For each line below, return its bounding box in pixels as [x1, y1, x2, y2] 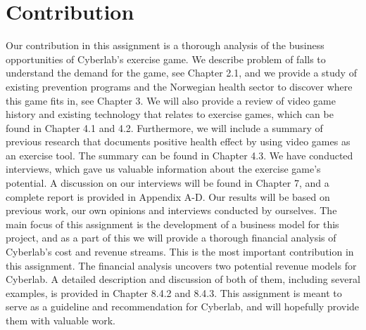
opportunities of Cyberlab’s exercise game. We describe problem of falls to [6, 51, 326, 66]
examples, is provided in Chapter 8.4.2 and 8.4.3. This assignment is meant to [6, 285, 342, 300]
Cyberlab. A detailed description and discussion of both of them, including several [6, 272, 360, 286]
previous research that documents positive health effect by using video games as [6, 134, 351, 149]
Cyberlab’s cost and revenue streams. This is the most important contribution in [6, 244, 354, 259]
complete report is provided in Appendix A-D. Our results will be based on [6, 189, 330, 204]
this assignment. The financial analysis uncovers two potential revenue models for [6, 258, 357, 272]
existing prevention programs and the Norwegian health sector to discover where [6, 79, 353, 93]
